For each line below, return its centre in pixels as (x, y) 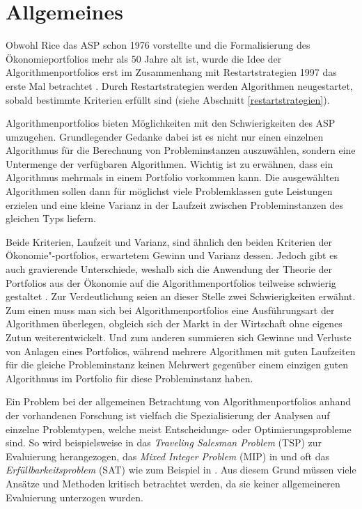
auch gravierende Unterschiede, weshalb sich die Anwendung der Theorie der (169, 269)
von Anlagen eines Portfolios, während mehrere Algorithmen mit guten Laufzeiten (181, 351)
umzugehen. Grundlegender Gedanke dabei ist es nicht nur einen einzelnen (165, 136)
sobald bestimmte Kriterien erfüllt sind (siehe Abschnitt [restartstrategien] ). (168, 99)
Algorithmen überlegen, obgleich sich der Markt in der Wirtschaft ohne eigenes (174, 323)
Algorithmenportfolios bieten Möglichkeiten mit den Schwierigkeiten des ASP (171, 123)
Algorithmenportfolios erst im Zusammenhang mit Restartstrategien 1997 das (171, 72)
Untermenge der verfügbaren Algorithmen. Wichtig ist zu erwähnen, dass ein (170, 163)
